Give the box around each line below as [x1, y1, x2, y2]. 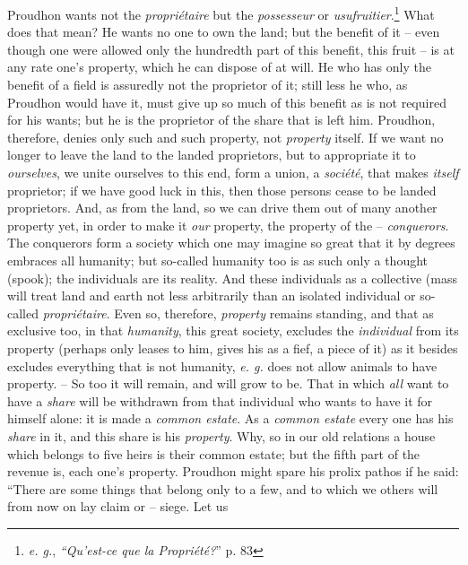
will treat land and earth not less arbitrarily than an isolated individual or [7, 286, 416, 305]
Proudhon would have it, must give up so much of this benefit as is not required [7, 92, 446, 111]
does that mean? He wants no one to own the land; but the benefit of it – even [7, 22, 440, 41]
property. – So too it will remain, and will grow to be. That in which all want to [7, 374, 449, 393]
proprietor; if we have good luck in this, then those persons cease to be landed [7, 180, 437, 199]
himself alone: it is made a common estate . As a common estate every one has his [7, 409, 454, 428]
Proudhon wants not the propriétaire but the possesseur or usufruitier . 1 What [7, 3, 435, 23]
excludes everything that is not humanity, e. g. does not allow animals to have [7, 356, 438, 375]
